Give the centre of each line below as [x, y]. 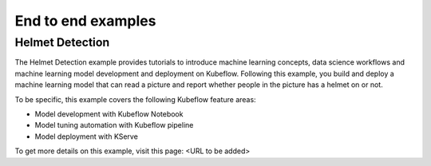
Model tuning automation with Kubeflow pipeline [114, 125]
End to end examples [85, 21]
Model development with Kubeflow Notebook [109, 114]
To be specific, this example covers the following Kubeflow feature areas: [135, 99]
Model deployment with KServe [87, 136]
